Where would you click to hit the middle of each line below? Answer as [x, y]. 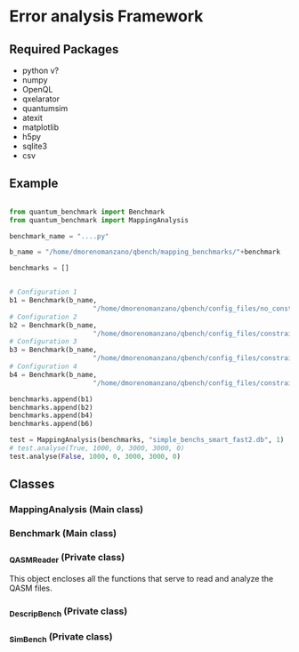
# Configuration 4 [43, 366]
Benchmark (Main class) [63, 534]
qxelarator [41, 99]
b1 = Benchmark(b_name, [53, 301]
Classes [32, 484]
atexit [32, 118]
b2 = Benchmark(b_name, [53, 325]
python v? [40, 70]
